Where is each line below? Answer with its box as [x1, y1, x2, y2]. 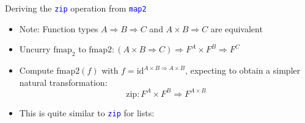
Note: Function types [19, 22, 98, 35]
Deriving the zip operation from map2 [5, 2, 147, 14]
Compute [19, 64, 54, 77]
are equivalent [210, 22, 263, 35]
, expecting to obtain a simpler [185, 64, 301, 77]
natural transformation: [19, 76, 108, 88]
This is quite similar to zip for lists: [19, 106, 155, 119]
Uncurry [19, 43, 51, 55]
